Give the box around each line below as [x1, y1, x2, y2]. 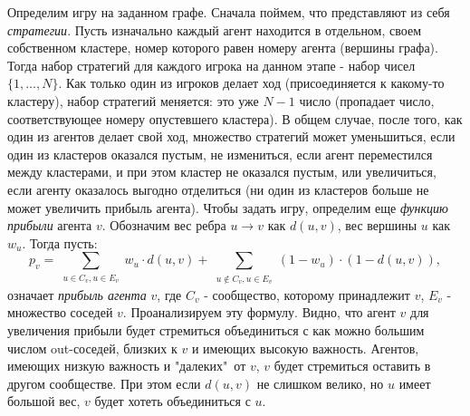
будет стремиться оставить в [273, 356, 431, 375]
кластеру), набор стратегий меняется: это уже [7, 91, 259, 110]
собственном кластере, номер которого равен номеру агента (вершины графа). [7, 38, 438, 57]
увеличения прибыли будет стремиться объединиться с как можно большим [7, 321, 425, 340]
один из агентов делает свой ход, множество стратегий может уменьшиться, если [7, 127, 456, 146]
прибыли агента [7, 216, 92, 235]
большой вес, [7, 392, 81, 411]
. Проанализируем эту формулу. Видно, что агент [122, 303, 396, 322]
